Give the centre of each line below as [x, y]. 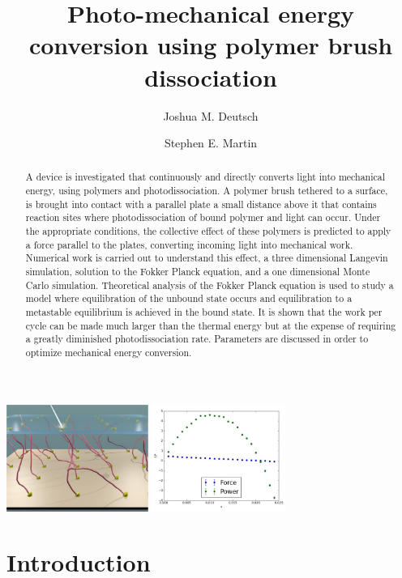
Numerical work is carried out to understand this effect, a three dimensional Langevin [207, 258]
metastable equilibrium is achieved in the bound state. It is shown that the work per [204, 312]
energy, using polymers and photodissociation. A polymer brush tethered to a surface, [207, 191]
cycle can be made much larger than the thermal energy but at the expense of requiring [211, 325]
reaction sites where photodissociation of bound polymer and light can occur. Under [203, 217]
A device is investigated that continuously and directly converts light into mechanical [205, 177]
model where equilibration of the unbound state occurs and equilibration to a [189, 298]
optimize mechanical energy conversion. [109, 353]
